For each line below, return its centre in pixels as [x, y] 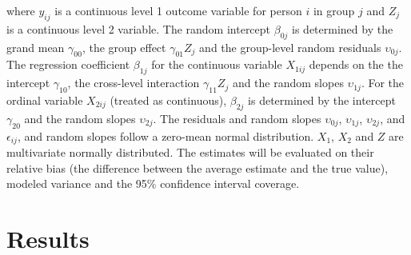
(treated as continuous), [168, 100]
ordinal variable [45, 100]
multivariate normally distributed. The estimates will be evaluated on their [190, 152]
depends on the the [356, 64]
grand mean [36, 47]
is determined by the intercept [322, 100]
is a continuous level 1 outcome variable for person [178, 10]
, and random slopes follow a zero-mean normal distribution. [166, 135]
